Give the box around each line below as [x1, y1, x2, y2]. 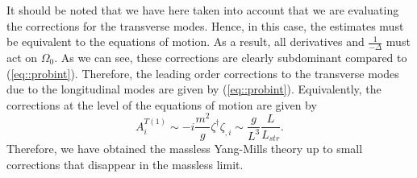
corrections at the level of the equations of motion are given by [6, 96, 317, 113]
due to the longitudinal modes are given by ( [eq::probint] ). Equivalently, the [6, 81, 382, 97]
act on [6, 49, 38, 66]
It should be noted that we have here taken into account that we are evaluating [6, 2, 399, 18]
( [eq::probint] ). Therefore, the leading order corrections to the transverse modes [6, 64, 399, 81]
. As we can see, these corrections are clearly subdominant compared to [54, 49, 407, 66]
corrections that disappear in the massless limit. [6, 155, 244, 172]
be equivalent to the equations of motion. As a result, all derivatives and [6, 33, 365, 50]
